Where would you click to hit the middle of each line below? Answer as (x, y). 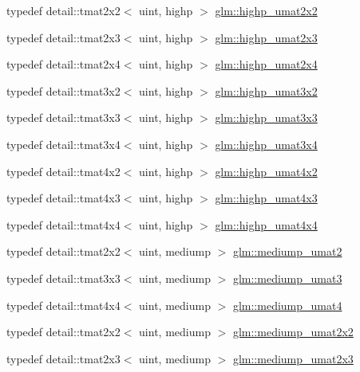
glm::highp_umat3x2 (266, 90)
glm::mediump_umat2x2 (293, 332)
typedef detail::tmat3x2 (63, 90)
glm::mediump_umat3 (287, 278)
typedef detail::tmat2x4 (63, 64)
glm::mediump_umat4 (287, 305)
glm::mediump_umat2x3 (293, 358)
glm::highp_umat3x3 (266, 117)
